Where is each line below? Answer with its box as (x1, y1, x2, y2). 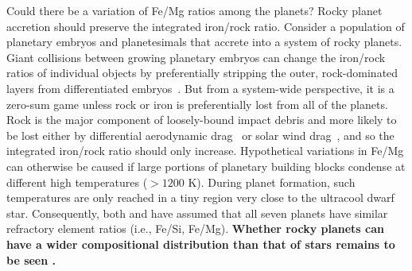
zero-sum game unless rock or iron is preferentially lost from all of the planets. (6, 95, 388, 112)
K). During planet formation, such (188, 173, 356, 190)
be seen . (6, 251, 56, 268)
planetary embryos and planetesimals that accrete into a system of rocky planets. (6, 33, 402, 50)
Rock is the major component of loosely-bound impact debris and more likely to (6, 111, 397, 128)
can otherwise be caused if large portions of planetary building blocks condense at (6, 157, 406, 174)
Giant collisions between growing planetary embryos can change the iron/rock (6, 48, 386, 65)
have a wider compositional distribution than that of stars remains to (6, 235, 395, 252)
